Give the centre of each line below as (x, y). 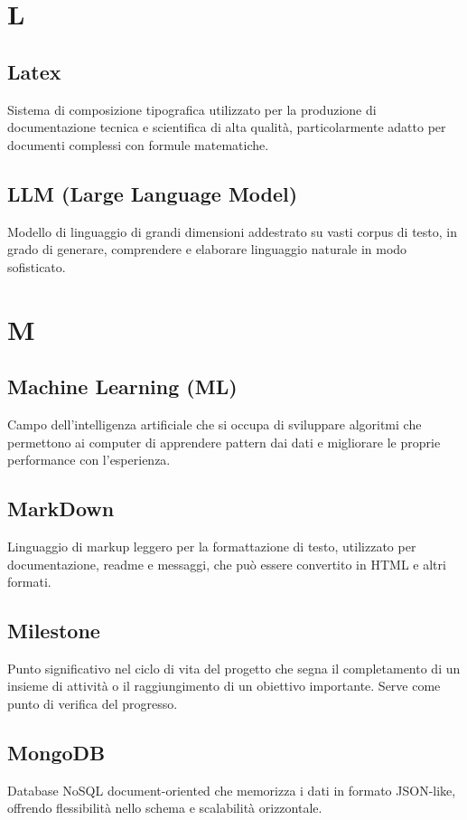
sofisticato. (37, 266)
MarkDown (61, 509)
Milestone (54, 631)
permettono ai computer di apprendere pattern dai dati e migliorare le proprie (224, 442)
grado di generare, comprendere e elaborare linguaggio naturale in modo (207, 249)
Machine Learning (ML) (122, 386)
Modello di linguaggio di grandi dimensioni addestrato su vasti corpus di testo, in (233, 231)
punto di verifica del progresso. (93, 704)
